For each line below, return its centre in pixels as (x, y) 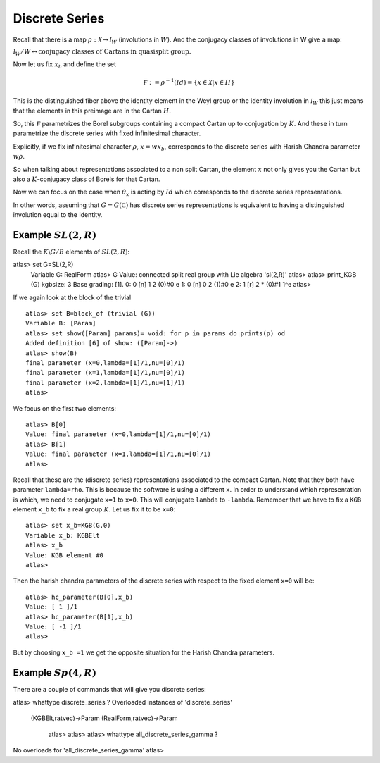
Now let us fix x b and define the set (64, 65)
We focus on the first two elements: (64, 408)
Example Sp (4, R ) (55, 672)
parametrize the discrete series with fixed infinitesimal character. (107, 133)
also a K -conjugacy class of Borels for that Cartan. (87, 179)
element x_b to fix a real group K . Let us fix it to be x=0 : (94, 509)
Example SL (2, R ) (55, 235)
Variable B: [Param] (61, 323)
